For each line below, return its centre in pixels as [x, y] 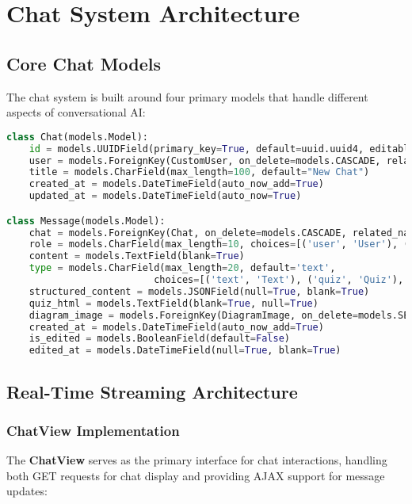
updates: [27, 491]
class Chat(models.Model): [77, 137]
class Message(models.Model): [86, 221]
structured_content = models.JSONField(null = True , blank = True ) [199, 291]
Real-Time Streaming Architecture [152, 391]
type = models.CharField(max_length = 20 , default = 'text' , [182, 268]
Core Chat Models [84, 63]
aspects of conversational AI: [76, 112]
